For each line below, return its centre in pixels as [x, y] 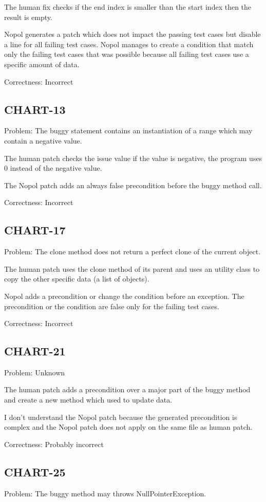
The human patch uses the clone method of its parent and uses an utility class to [132, 268]
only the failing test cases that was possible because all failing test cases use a [127, 54]
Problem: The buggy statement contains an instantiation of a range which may [128, 130]
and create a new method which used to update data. [88, 400]
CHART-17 [35, 230]
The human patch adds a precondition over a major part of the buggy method [127, 389]
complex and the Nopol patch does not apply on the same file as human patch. [128, 427]
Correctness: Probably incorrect [54, 444]
